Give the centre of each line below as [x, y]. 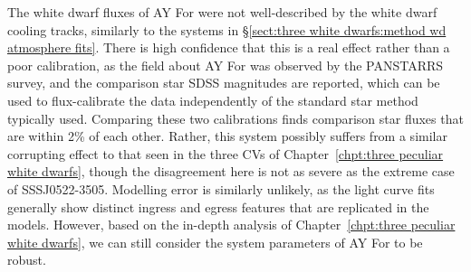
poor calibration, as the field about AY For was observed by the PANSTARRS [226, 65]
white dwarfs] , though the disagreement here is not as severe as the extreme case [231, 171]
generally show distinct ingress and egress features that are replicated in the [218, 206]
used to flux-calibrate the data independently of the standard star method [213, 100]
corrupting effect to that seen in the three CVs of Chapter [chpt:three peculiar [226, 153]
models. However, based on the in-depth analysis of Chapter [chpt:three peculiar [231, 225]
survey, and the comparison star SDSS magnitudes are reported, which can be [224, 83]
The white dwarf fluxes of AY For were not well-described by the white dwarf [222, 12]
